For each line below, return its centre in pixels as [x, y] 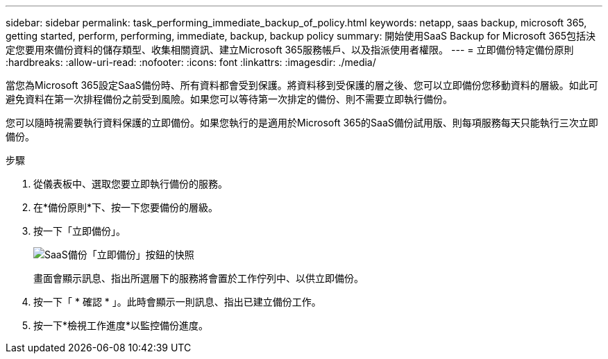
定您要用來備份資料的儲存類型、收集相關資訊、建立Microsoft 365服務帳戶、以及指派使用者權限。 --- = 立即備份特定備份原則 [290, 50]
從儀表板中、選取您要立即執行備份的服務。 [130, 184]
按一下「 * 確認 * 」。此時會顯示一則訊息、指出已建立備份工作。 [177, 302]
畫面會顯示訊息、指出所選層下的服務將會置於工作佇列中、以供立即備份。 [199, 278]
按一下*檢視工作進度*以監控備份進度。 [121, 325]
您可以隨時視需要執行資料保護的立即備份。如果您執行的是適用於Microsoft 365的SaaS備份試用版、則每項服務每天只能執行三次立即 [302, 123]
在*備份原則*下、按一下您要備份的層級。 [126, 207]
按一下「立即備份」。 [79, 231]
